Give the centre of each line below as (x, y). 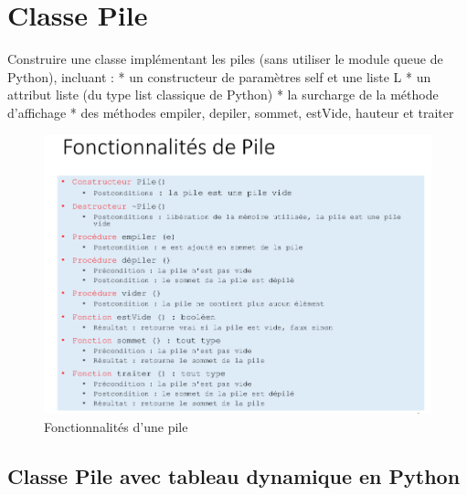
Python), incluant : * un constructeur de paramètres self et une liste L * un (219, 76)
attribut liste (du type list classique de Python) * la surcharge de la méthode (223, 95)
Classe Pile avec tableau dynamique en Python (234, 475)
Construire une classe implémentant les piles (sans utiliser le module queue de (225, 59)
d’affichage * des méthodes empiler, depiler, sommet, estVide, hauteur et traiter (231, 112)
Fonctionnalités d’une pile (116, 426)
